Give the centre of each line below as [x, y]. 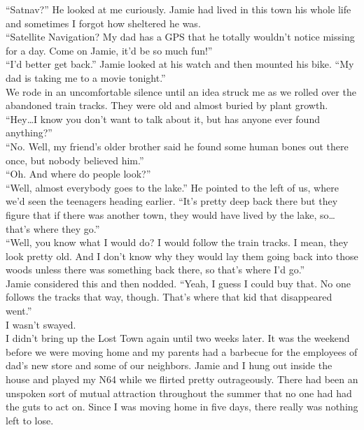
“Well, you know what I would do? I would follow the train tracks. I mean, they [177, 242]
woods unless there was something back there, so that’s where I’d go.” [155, 270]
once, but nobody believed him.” [75, 160]
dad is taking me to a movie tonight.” [86, 77]
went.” [19, 311]
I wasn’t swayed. [41, 324]
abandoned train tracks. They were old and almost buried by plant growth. [167, 105]
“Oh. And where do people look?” [78, 174]
